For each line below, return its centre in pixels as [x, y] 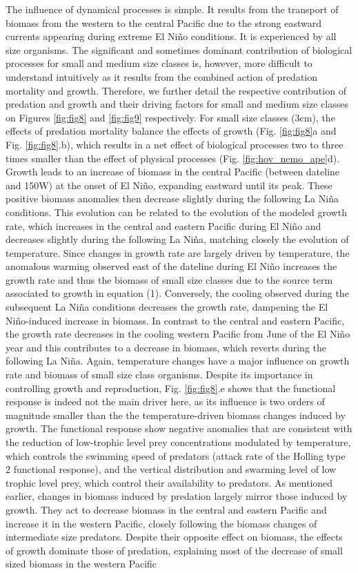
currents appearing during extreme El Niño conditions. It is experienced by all [171, 36]
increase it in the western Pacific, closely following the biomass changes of [161, 523]
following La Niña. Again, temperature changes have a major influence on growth [178, 361]
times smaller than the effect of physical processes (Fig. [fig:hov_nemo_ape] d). [173, 158]
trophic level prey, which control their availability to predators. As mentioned [169, 482]
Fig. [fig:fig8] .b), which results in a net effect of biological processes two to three [175, 144]
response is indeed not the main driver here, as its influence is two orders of [165, 401]
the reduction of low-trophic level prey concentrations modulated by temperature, [178, 442]
